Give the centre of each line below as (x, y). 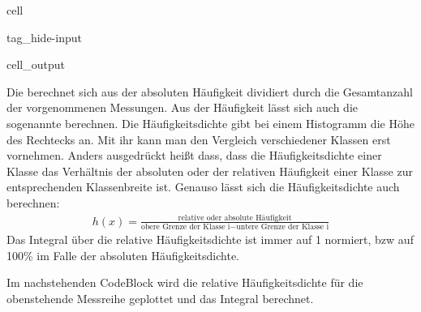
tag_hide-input (44, 37)
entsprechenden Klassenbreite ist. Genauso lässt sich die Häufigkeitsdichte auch (203, 187)
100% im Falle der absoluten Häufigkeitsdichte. (123, 255)
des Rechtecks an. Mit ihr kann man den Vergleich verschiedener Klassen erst (199, 139)
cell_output (36, 64)
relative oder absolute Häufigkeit (235, 218)
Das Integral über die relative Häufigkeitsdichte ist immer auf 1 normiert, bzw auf (210, 239)
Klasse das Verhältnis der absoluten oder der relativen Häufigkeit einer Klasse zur (210, 171)
